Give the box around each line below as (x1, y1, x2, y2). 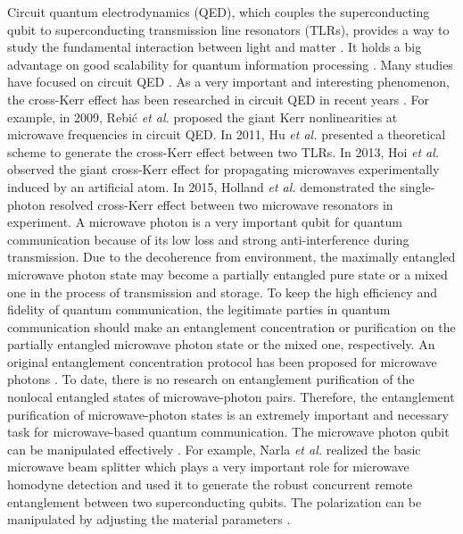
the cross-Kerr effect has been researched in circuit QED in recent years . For (7, 89, 429, 108)
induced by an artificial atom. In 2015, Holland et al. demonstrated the (7, 177, 396, 196)
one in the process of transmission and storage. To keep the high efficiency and (7, 282, 437, 301)
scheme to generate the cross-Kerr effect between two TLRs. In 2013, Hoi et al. (7, 142, 440, 161)
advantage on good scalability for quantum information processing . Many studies (7, 54, 453, 73)
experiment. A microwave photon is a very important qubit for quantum (7, 213, 402, 231)
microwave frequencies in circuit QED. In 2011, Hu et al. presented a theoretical (7, 125, 446, 144)
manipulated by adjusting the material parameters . (7, 510, 291, 529)
